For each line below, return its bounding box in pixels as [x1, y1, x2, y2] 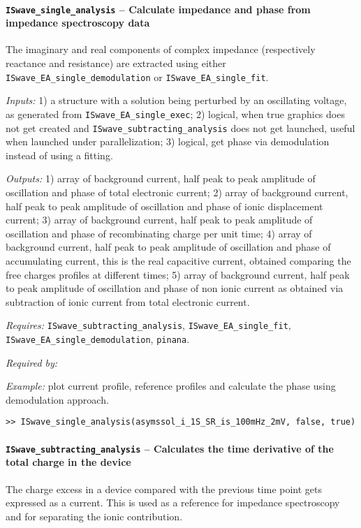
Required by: [6, 355, 58, 369]
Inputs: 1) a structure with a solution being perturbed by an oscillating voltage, [6, 93, 347, 108]
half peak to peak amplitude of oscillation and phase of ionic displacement [6, 198, 323, 213]
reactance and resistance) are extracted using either [6, 56, 226, 71]
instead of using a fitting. [6, 147, 113, 162]
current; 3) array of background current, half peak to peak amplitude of [6, 212, 313, 227]
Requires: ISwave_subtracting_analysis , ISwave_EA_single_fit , [6, 318, 291, 332]
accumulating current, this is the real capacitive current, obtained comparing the [6, 253, 351, 267]
